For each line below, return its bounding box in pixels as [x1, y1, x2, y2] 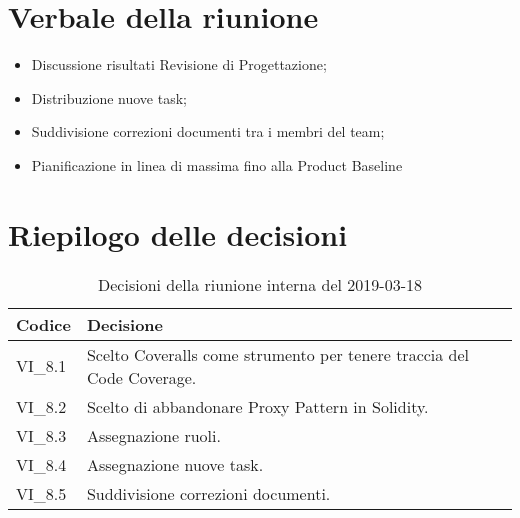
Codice [16, 312, 71, 336]
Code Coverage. [86, 365, 197, 389]
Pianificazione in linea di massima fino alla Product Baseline [31, 154, 403, 175]
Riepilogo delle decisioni [8, 213, 348, 254]
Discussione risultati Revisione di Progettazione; [31, 54, 327, 75]
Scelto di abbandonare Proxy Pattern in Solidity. [86, 394, 429, 418]
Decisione [86, 312, 164, 336]
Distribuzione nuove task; [31, 87, 187, 108]
